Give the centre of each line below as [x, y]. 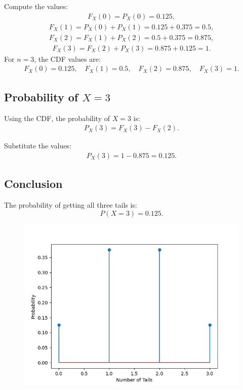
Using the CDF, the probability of [57, 118]
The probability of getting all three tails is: [71, 205]
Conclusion [33, 184]
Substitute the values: [38, 146]
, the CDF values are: [67, 58]
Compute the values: [36, 6]
